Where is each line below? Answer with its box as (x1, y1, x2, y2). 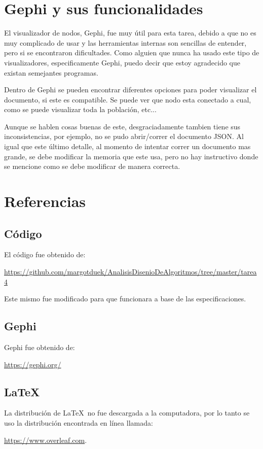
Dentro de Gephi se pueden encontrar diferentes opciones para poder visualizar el (4, 84, 257, 95)
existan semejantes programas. (4, 67, 98, 78)
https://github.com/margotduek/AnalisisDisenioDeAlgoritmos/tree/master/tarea (4, 266, 257, 277)
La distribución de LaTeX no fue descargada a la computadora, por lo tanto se (4, 407, 250, 418)
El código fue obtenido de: (4, 249, 86, 260)
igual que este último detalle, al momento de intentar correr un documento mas (4, 141, 251, 152)
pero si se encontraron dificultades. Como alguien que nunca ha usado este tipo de (4, 47, 259, 58)
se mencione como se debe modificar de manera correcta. (4, 161, 180, 171)
